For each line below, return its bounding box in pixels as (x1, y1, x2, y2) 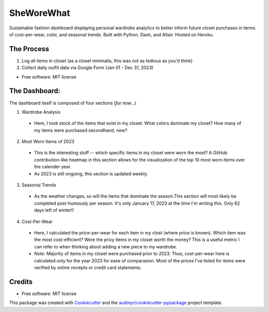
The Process (9, 45, 49, 53)
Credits (9, 277, 33, 286)
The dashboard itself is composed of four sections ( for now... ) (9, 100, 136, 106)
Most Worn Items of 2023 (21, 139, 75, 145)
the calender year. (34, 164, 72, 170)
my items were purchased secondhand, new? (34, 127, 128, 133)
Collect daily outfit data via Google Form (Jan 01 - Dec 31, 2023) (21, 65, 154, 71)
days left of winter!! (34, 207, 74, 213)
